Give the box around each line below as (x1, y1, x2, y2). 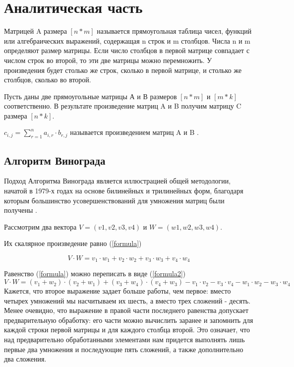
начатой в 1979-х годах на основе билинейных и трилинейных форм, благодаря (4, 185, 243, 196)
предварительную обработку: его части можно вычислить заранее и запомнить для (4, 314, 253, 325)
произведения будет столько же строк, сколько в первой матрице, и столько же (4, 64, 242, 75)
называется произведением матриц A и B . (70, 127, 199, 137)
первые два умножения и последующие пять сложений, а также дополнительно (4, 344, 243, 354)
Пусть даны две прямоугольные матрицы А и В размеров (4, 91, 177, 101)
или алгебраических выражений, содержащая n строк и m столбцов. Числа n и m (4, 35, 250, 46)
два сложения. (4, 354, 47, 364)
